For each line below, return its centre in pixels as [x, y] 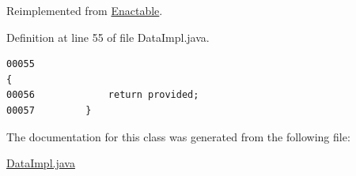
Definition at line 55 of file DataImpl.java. [108, 37]
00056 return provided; [103, 95]
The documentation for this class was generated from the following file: [178, 136]
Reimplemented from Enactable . [85, 10]
